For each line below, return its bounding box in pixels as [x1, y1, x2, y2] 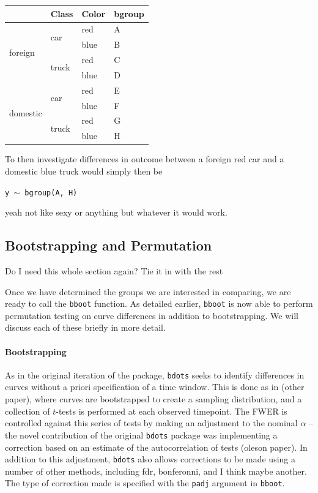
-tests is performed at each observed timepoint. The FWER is [56, 404, 287, 417]
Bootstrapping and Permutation [5, 236, 212, 255]
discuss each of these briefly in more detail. [5, 321, 166, 334]
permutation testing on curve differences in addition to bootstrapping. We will [5, 309, 298, 322]
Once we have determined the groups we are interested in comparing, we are [5, 285, 291, 298]
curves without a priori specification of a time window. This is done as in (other [5, 380, 305, 393]
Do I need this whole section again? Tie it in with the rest [5, 264, 223, 277]
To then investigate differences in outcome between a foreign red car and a [5, 152, 284, 165]
